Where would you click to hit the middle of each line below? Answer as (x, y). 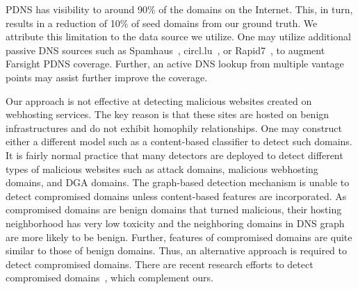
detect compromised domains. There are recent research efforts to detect (160, 264)
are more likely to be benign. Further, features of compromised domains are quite (179, 237)
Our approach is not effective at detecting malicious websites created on (159, 100)
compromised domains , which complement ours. (109, 278)
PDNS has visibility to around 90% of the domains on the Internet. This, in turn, (179, 9)
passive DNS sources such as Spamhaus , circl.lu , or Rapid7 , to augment (165, 50)
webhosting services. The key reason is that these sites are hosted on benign (168, 114)
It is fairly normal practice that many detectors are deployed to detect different (174, 155)
